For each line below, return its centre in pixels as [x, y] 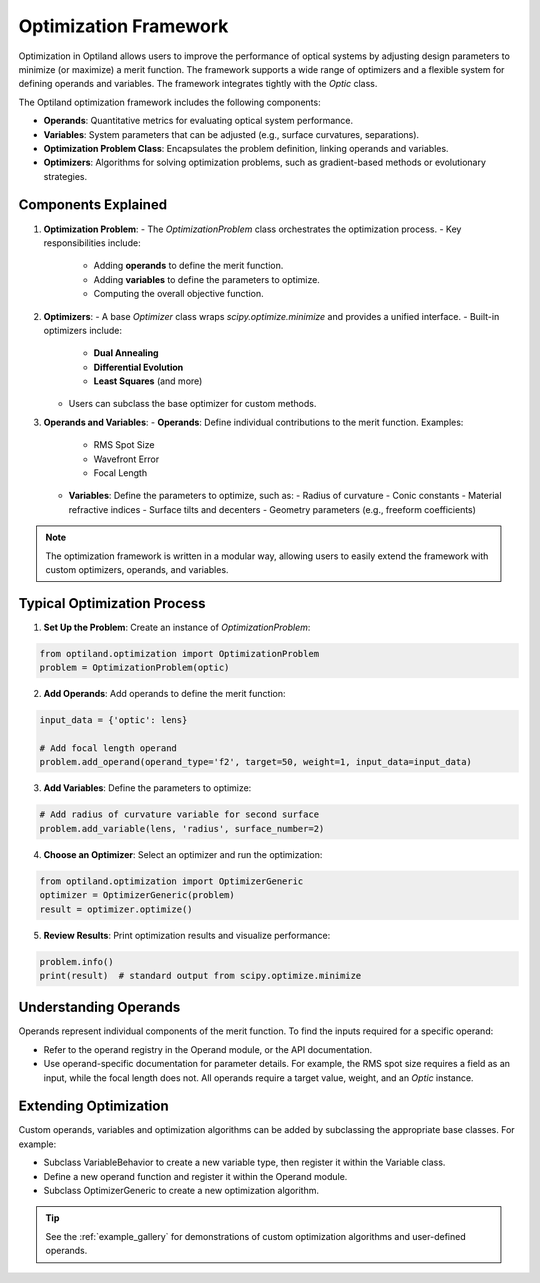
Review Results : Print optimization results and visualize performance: [187, 935]
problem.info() [76, 961]
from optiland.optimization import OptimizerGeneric [171, 881]
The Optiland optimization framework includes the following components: [169, 102]
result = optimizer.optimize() [116, 909]
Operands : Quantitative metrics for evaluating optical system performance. [198, 121]
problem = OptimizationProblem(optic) [134, 668]
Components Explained [93, 205]
